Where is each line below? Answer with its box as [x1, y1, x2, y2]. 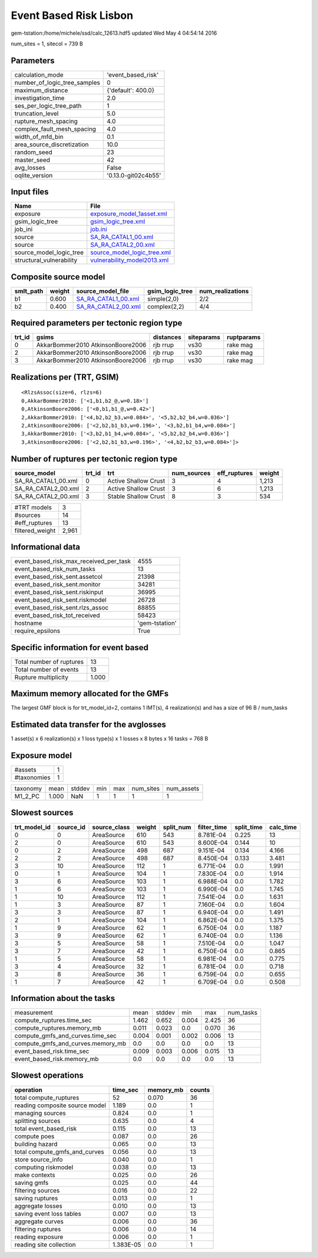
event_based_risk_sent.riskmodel [14, 596, 107, 604]
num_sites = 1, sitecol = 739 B [11, 40, 84, 47]
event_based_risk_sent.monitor [14, 581, 101, 589]
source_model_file [76, 286, 130, 295]
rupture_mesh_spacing [14, 117, 78, 125]
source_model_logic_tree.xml [90, 248, 171, 256]
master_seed [14, 156, 50, 164]
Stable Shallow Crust [107, 492, 165, 500]
